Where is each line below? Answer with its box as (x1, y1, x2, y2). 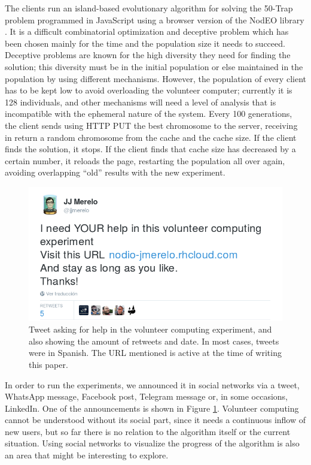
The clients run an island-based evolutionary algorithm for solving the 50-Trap (5, 2, 293, 14)
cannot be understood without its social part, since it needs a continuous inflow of (5, 413, 306, 426)
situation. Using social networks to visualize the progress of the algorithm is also (5, 437, 300, 449)
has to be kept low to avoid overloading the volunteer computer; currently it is (5, 84, 292, 96)
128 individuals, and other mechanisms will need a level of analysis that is (5, 95, 276, 108)
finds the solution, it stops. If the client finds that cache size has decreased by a (5, 143, 296, 155)
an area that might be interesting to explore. (5, 449, 169, 461)
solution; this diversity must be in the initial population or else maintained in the (5, 60, 303, 73)
